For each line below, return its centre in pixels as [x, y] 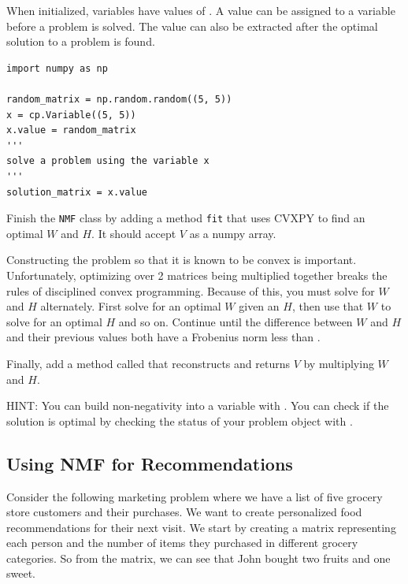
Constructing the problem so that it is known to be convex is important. [182, 260]
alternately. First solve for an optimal [131, 306]
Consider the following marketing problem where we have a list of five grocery [195, 496]
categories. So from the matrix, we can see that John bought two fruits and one [198, 558]
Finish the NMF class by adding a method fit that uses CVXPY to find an [186, 218]
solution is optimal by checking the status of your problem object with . [180, 420]
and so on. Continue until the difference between [236, 321]
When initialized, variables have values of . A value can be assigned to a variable [201, 10]
